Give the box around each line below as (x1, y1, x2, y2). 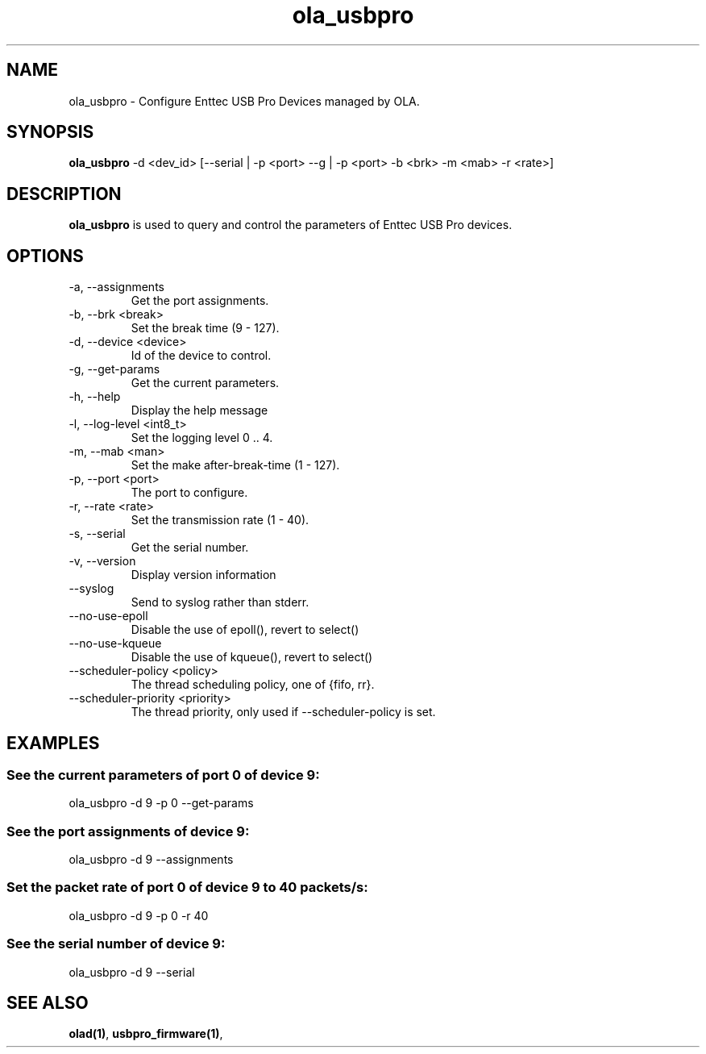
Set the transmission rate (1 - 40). (131, 513, 309, 527)
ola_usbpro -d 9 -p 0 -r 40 (69, 908, 209, 923)
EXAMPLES (6, 732, 100, 753)
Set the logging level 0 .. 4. (131, 431, 273, 445)
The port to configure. (131, 485, 248, 500)
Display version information (131, 568, 276, 582)
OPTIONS (6, 245, 84, 266)
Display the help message (131, 403, 268, 418)
